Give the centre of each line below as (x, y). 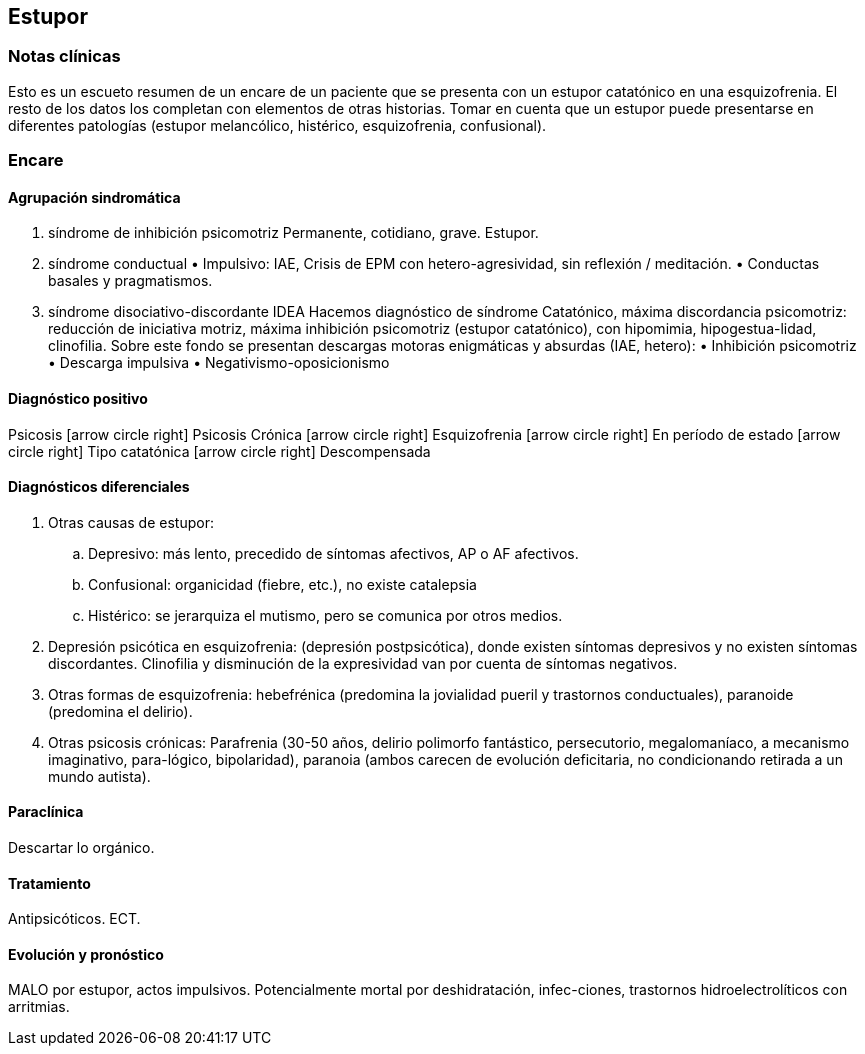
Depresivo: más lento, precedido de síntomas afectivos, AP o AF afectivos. (333, 553)
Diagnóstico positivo (78, 398)
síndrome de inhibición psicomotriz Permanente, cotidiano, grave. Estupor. (293, 233)
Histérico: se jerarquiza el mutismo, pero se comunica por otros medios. (325, 615)
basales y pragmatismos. (130, 281)
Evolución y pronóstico (86, 954)
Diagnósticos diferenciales (99, 487)
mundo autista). (99, 776)
